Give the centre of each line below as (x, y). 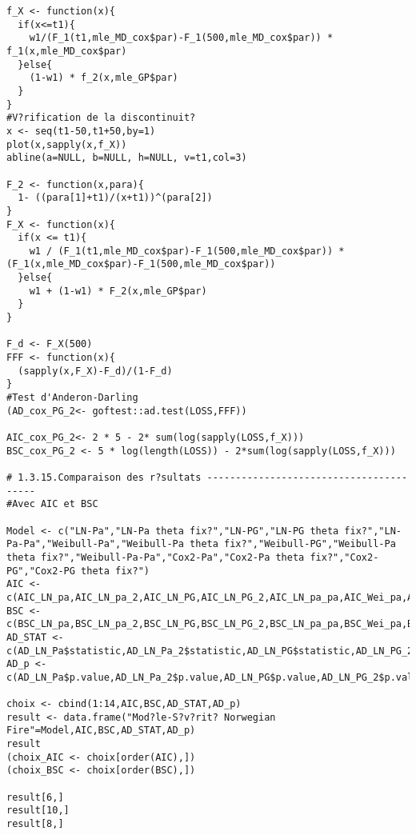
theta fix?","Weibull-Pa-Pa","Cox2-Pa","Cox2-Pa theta (156, 557)
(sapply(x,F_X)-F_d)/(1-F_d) (95, 371)
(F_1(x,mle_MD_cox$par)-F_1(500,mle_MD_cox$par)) (141, 264)
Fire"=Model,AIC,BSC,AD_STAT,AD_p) (101, 731)
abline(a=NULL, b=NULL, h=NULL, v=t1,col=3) (127, 158)
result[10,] (38, 811)
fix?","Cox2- (344, 557)
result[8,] (35, 824)
